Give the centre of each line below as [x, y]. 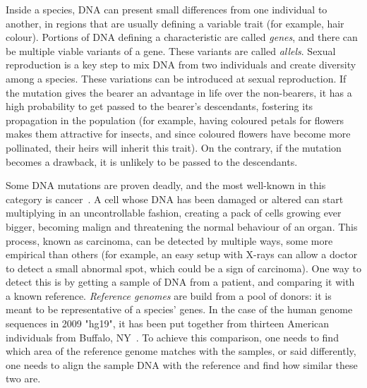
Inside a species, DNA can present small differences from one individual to [167, 9]
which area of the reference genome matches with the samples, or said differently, [181, 351]
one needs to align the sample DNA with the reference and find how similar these [182, 364]
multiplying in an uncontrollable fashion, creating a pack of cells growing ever [174, 213]
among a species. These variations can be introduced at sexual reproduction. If [176, 78]
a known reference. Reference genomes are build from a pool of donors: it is [169, 295]
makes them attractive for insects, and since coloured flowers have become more [178, 134]
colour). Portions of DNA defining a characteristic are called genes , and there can [182, 37]
